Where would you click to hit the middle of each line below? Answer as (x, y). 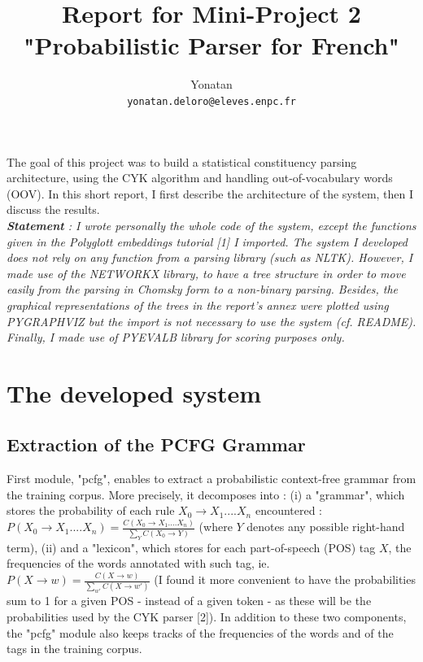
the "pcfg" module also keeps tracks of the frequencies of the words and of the (200, 632)
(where (216, 527)
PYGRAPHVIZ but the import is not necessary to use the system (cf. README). (211, 321)
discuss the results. (53, 209)
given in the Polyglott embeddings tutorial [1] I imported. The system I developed (207, 241)
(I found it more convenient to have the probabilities (285, 579)
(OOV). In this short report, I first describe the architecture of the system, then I (210, 193)
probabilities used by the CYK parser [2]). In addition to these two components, (207, 616)
